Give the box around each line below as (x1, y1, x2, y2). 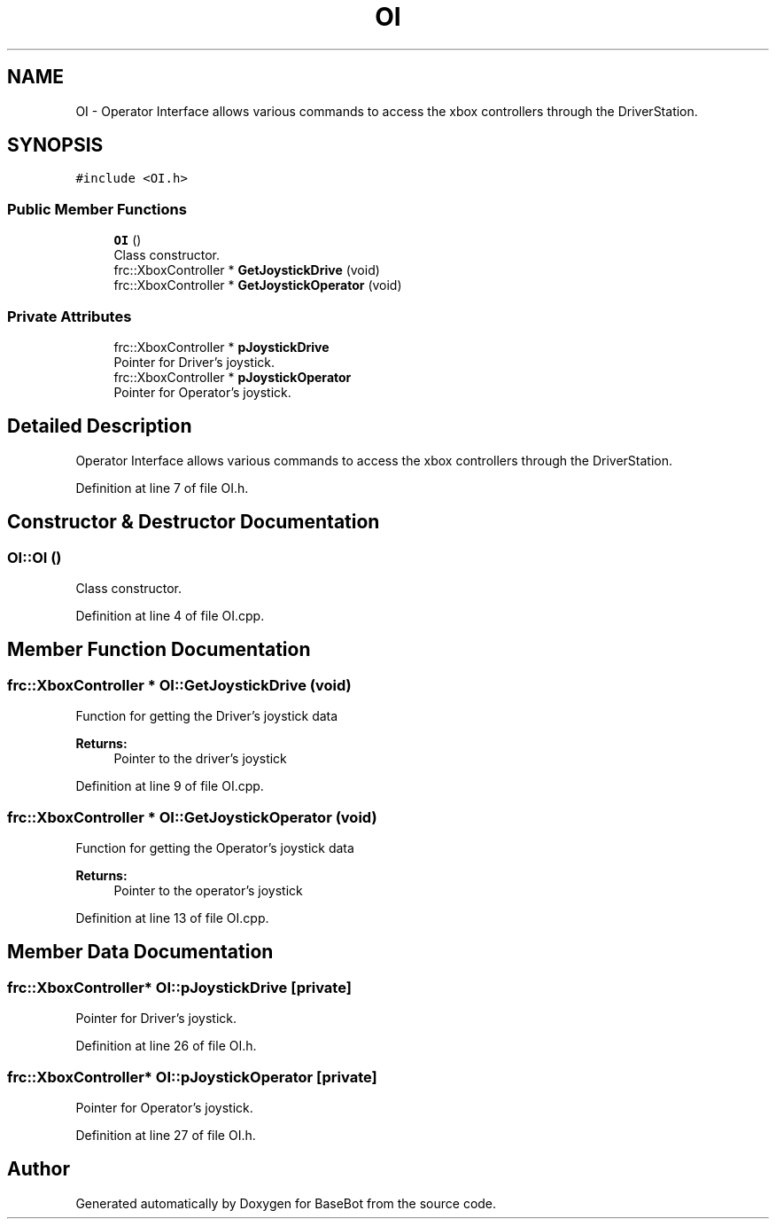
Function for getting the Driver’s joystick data (75, 708, 338, 724)
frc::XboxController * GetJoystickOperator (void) (113, 277, 402, 293)
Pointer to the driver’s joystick (113, 751, 287, 767)
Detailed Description (7, 415, 192, 438)
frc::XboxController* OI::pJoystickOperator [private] (7, 1067, 377, 1086)
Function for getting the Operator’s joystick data (75, 839, 354, 855)
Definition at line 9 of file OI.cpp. (75, 778, 264, 794)
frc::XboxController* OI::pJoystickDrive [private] (7, 978, 352, 996)
